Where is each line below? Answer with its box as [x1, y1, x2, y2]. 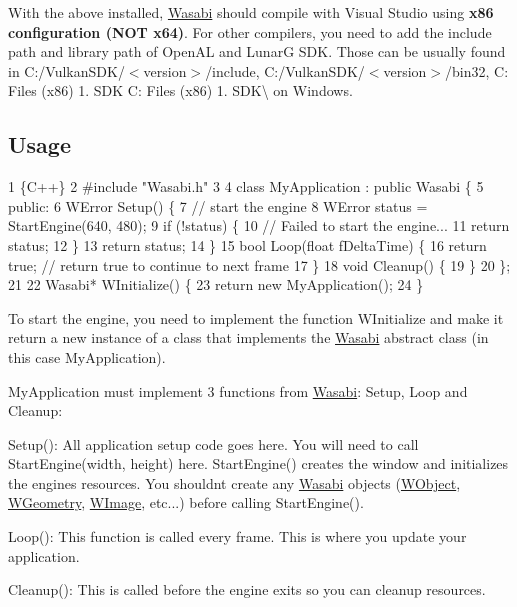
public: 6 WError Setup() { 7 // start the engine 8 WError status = [8, 195, 428, 216]
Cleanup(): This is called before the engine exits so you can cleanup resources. [8, 579, 486, 600]
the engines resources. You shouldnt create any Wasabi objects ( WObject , [8, 472, 461, 493]
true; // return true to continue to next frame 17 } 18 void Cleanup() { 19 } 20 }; [8, 254, 511, 275]
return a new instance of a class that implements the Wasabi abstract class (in [8, 327, 489, 348]
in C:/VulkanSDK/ [8, 60, 125, 81]
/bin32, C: [445, 60, 509, 81]
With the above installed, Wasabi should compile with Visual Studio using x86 [8, 2, 494, 22]
